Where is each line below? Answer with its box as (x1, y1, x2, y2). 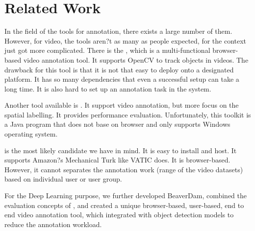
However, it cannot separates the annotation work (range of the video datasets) (4, 164, 243, 174)
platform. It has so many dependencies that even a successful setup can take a (4, 74, 239, 84)
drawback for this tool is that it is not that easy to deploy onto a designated (4, 64, 234, 74)
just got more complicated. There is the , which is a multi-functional (4, 45, 210, 55)
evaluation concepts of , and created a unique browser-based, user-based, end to (4, 200, 244, 210)
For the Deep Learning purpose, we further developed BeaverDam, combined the (4, 190, 247, 201)
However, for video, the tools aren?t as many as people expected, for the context (4, 35, 247, 46)
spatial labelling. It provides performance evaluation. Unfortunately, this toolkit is (4, 109, 251, 119)
